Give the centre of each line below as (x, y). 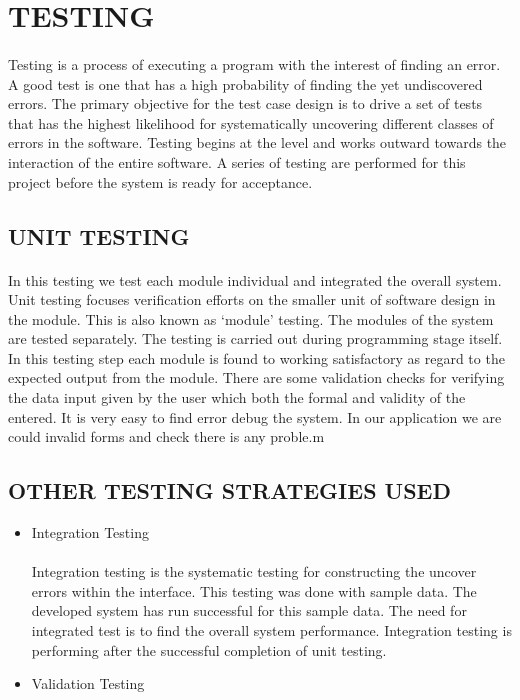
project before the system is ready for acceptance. (160, 181)
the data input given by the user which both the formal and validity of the (237, 397)
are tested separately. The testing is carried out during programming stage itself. (255, 338)
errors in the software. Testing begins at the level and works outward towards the (257, 142)
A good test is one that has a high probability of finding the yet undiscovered (245, 83)
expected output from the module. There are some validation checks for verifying (256, 377)
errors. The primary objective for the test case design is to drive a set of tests (245, 103)
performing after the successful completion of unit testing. (209, 649)
